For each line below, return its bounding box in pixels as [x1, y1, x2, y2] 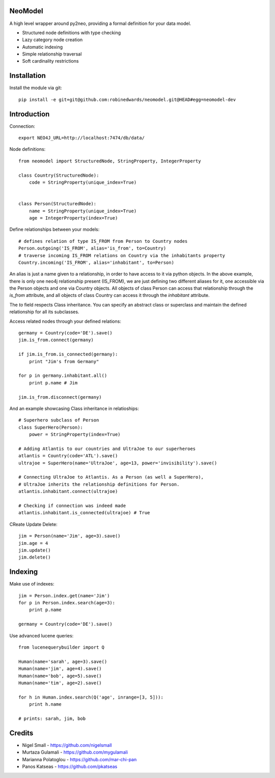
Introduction [9, 109, 50, 118]
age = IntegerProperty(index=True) [29, 215, 118, 221]
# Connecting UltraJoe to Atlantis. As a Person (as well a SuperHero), [18, 474, 204, 480]
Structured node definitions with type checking [22, 30, 121, 36]
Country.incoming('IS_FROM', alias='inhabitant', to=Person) [18, 260, 174, 265]
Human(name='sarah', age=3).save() [18, 658, 107, 664]
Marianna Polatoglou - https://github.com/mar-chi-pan [22, 756, 137, 762]
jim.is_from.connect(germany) [18, 337, 94, 343]
